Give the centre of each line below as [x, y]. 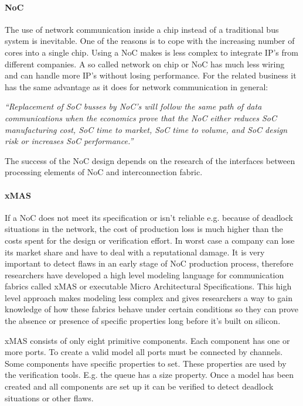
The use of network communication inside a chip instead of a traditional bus [142, 29]
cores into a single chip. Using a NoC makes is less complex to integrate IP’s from [151, 52]
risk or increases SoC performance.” [69, 141]
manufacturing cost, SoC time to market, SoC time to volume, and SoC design [146, 129]
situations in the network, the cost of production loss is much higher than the [144, 229]
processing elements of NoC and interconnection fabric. [104, 172]
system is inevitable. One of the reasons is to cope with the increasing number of [150, 41]
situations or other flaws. [49, 398]
